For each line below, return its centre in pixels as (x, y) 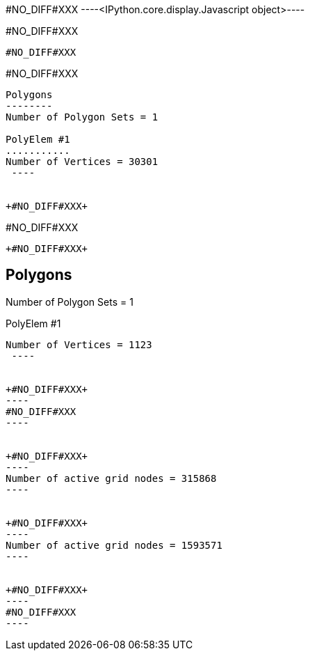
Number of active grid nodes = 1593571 (114, 545)
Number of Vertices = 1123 (79, 344)
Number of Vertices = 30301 (82, 162)
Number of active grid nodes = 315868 (111, 478)
